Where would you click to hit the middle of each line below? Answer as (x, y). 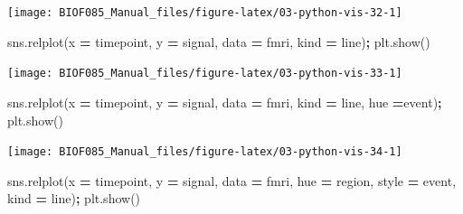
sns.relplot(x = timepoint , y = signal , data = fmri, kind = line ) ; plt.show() (219, 41)
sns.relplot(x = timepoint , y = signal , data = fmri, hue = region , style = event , (232, 180)
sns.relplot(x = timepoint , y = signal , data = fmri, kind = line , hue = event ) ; (225, 102)
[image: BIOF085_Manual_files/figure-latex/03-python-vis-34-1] (205, 152)
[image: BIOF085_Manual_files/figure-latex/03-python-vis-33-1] (205, 74)
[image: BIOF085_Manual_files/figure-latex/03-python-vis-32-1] (205, 13)
